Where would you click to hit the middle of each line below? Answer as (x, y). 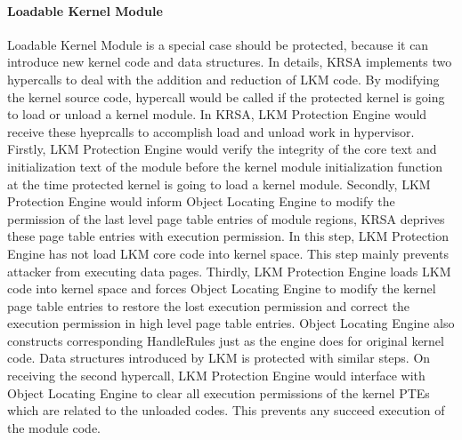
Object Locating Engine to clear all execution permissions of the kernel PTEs (219, 392)
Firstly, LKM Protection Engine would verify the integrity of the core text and (222, 149)
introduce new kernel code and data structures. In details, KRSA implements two (230, 62)
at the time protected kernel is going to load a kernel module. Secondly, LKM (219, 184)
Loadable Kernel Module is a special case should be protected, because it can (218, 44)
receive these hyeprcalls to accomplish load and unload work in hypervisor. (211, 131)
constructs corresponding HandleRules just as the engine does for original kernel (226, 340)
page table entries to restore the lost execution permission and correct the (209, 305)
